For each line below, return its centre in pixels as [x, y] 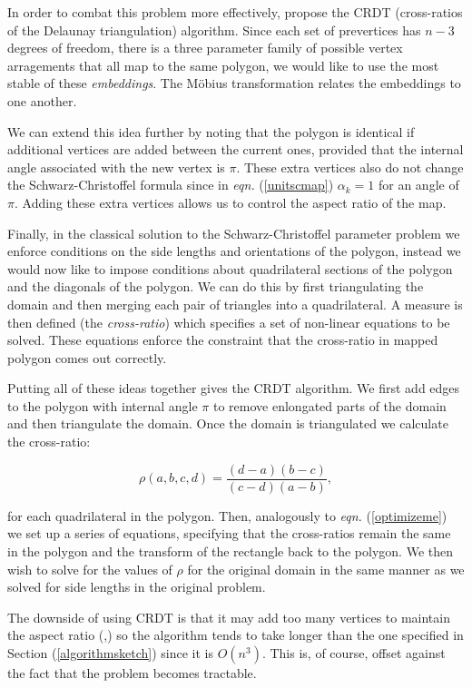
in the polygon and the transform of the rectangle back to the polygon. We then [231, 550]
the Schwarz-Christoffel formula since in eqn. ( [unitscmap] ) [171, 185]
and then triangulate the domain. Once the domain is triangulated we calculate [228, 423]
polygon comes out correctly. [87, 357]
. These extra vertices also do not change [350, 167]
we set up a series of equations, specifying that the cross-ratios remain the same [229, 533]
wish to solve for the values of [90, 569]
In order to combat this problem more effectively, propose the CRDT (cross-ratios [235, 12]
